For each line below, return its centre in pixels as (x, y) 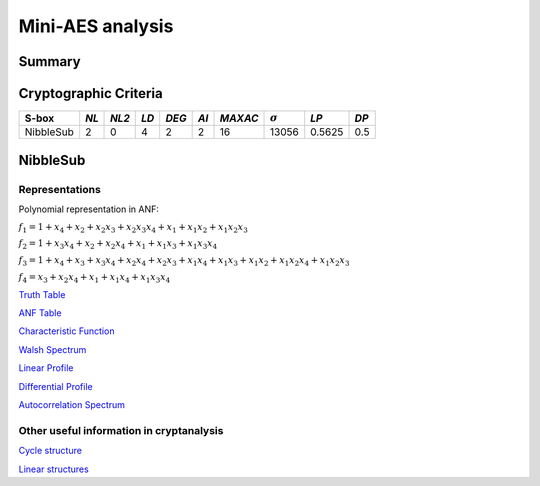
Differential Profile (56, 386)
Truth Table (42, 294)
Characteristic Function (66, 331)
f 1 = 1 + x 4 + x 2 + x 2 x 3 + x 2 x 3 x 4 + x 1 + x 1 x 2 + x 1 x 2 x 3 (133, 228)
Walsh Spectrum (52, 349)
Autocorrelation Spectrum (71, 404)
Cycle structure (50, 451)
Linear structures (53, 469)
